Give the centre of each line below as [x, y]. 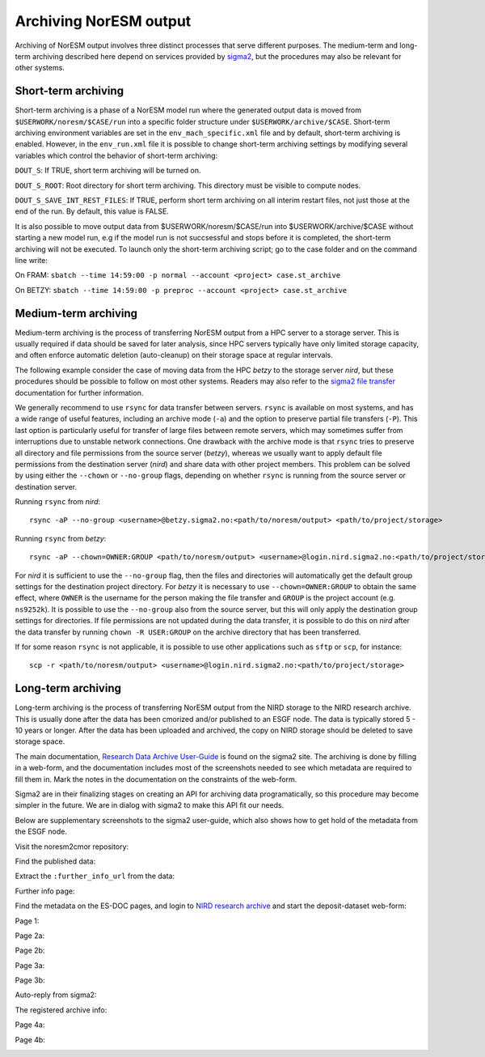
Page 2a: [30, 936]
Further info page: [45, 891]
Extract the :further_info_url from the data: [95, 876]
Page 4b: [30, 1039]
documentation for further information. [79, 393]
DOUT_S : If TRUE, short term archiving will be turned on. [108, 171]
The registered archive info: [61, 1010]
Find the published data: [55, 861]
